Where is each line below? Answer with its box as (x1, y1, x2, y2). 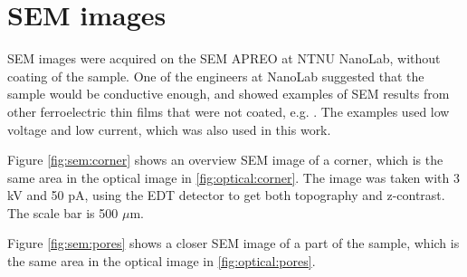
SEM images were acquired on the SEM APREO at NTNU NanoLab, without (7, 49, 441, 68)
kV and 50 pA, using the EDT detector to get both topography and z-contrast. (7, 186, 445, 205)
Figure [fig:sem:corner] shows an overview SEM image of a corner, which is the (7, 150, 443, 169)
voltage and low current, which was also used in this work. (7, 119, 331, 138)
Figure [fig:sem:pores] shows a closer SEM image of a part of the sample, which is (7, 234, 460, 253)
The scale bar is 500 (7, 203, 119, 222)
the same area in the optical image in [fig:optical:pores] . (7, 252, 316, 271)
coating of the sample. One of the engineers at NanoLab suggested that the (7, 66, 424, 85)
